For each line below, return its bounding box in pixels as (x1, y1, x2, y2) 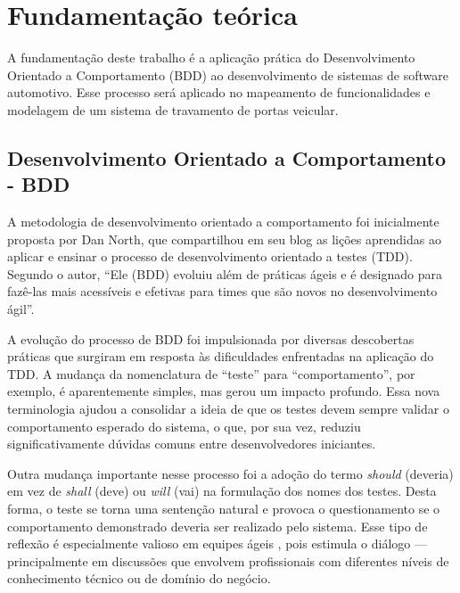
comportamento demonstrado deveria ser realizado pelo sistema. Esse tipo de (7, 516, 428, 535)
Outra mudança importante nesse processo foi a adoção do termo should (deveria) (7, 464, 454, 482)
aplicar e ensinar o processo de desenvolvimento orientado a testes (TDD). (7, 247, 413, 266)
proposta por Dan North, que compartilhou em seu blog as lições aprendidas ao (7, 229, 441, 248)
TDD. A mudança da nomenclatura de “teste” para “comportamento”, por (7, 364, 415, 383)
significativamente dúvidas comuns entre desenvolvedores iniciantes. (7, 434, 376, 453)
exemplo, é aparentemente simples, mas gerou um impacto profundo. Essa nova (7, 382, 440, 400)
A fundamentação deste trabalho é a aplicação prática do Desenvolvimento (7, 48, 415, 67)
